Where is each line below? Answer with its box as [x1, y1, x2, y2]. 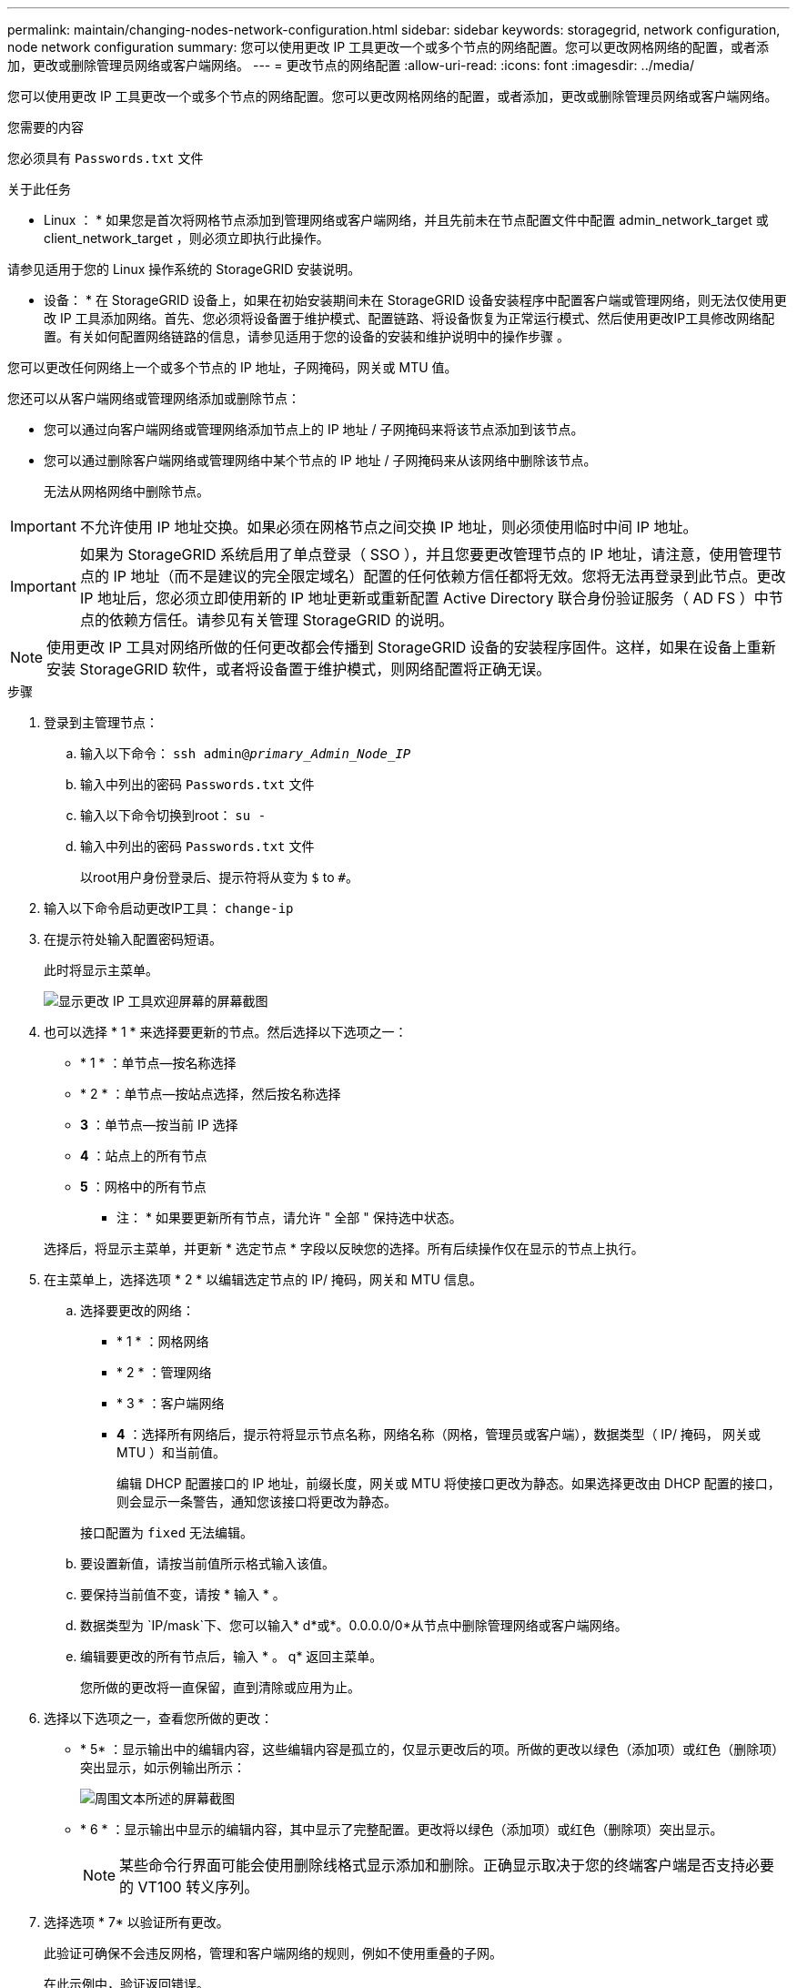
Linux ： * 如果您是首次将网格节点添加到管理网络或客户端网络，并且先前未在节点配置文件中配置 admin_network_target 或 [44, 212, 769, 228]
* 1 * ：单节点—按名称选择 [80, 1055, 237, 1070]
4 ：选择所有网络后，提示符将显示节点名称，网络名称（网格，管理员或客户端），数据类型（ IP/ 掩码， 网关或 [116, 1426, 761, 1442]
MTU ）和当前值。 [116, 1445, 227, 1460]
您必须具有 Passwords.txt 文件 [7, 150, 204, 166]
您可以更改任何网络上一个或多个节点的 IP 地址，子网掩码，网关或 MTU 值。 [7, 360, 458, 375]
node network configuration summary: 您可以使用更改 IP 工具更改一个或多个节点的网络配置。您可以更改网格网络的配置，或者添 [7, 39, 770, 55]
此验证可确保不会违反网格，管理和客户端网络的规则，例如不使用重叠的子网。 [44, 1945, 502, 1961]
